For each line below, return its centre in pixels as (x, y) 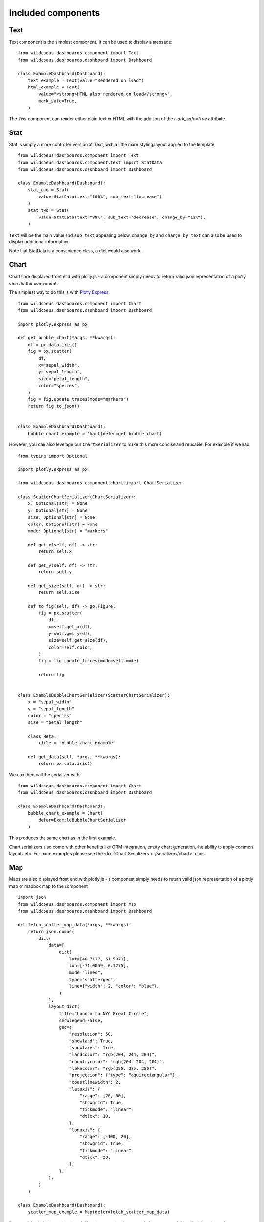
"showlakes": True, (92, 1048)
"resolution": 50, (91, 1034)
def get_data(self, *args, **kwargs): (74, 757)
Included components (55, 13)
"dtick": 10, (95, 1116)
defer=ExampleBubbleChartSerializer (82, 820)
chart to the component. (33, 283)
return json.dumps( (51, 932)
